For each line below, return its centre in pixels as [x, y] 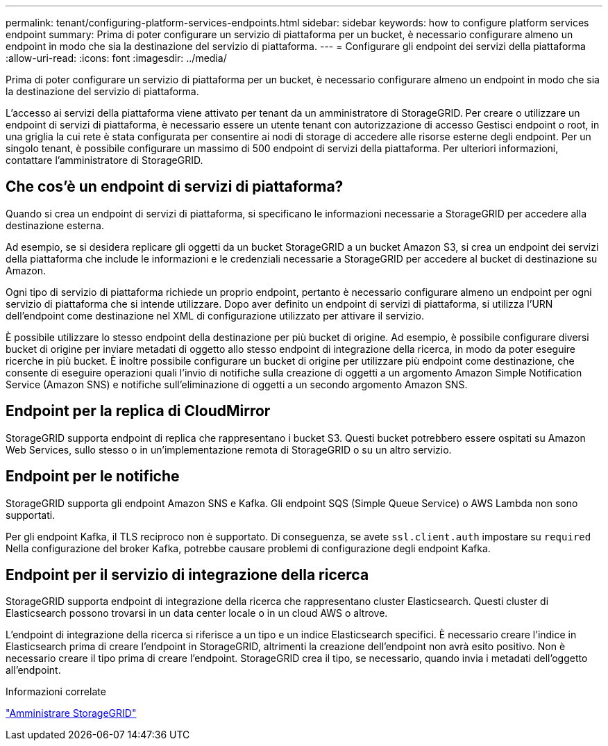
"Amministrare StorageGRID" [71, 713]
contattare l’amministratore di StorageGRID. [104, 160]
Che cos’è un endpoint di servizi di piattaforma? [175, 187]
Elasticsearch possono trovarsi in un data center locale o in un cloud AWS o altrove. [197, 613]
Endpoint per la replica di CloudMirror [138, 411]
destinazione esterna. [55, 225]
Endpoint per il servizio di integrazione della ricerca [187, 574]
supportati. [31, 515]
